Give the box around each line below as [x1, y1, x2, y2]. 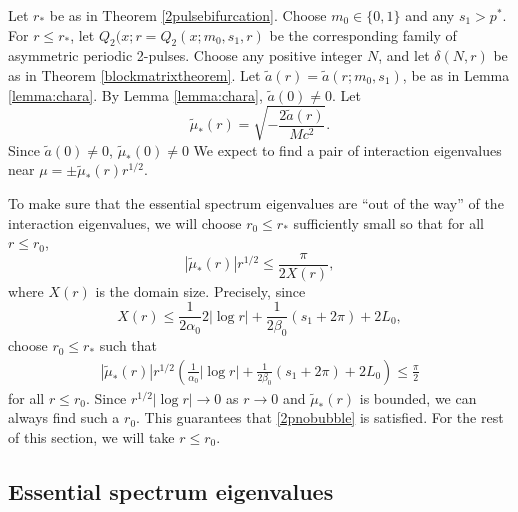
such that [99, 335, 158, 356]
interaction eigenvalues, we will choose [8, 212, 242, 233]
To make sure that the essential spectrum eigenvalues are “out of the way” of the [8, 192, 504, 213]
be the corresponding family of [269, 24, 457, 45]
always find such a [8, 407, 120, 428]
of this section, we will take [8, 427, 175, 448]
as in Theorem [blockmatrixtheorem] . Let [8, 64, 261, 85]
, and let [378, 45, 430, 66]
